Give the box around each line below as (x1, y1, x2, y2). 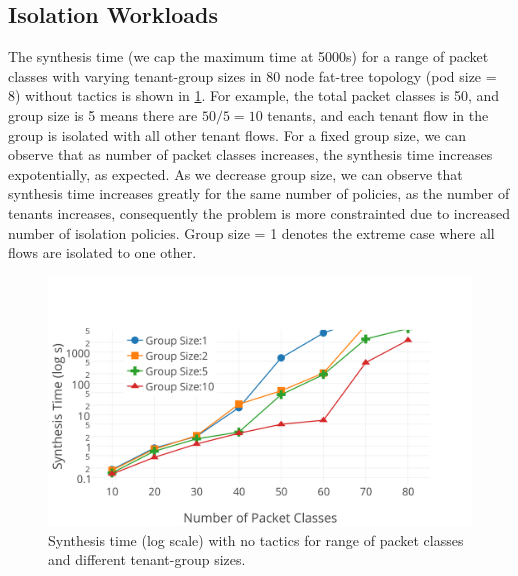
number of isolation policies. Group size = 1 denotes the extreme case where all (8, 222, 495, 243)
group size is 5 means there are (8, 104, 198, 125)
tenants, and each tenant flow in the (267, 104, 489, 125)
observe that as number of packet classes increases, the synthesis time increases (8, 144, 493, 165)
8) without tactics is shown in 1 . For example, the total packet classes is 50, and (8, 85, 500, 106)
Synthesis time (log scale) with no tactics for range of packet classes (48, 529, 464, 550)
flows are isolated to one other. (8, 242, 197, 263)
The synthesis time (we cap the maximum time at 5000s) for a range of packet (8, 46, 489, 67)
